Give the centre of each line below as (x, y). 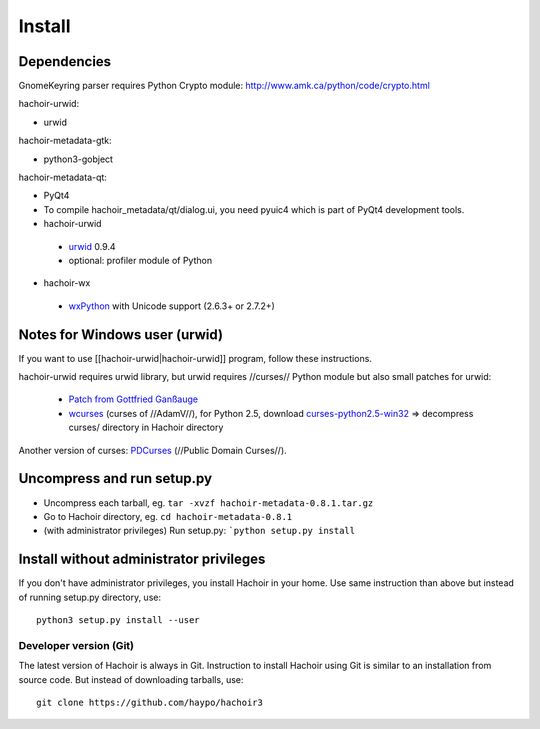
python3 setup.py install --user (118, 619)
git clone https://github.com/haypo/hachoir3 (150, 702)
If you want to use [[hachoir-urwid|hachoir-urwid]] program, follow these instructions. (195, 358)
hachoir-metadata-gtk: (65, 141)
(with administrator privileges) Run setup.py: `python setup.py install (199, 531)
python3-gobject (78, 159)
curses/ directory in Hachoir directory (146, 427)
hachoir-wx (67, 283)
